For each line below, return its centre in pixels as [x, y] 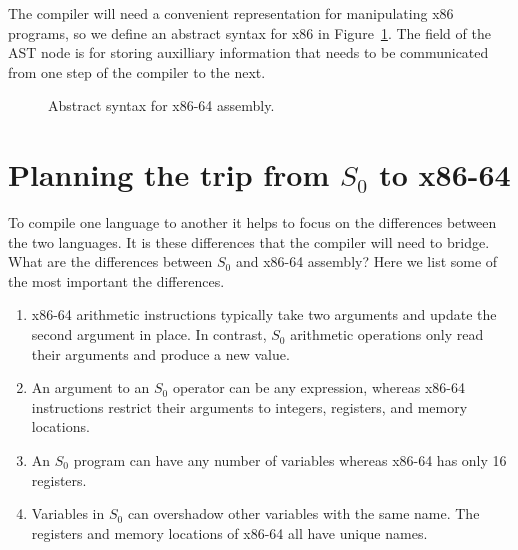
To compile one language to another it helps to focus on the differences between [252, 222]
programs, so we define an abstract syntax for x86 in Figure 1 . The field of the [249, 32]
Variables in [68, 513]
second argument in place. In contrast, [149, 334]
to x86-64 [445, 174]
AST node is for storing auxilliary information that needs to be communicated [248, 52]
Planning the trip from [169, 174]
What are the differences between [110, 261]
